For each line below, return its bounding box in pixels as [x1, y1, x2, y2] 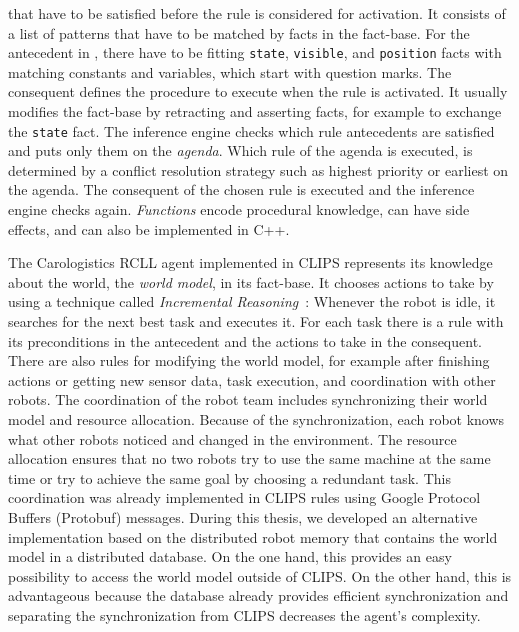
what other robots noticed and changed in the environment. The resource [8, 428, 457, 449]
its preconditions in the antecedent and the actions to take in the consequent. [8, 330, 482, 351]
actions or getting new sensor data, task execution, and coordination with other [8, 369, 496, 390]
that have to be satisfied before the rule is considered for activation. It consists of [8, 3, 506, 23]
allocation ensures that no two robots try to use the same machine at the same [8, 448, 491, 469]
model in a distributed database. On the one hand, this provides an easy [8, 546, 452, 567]
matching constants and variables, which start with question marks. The [8, 61, 452, 82]
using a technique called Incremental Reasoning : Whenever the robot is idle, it [8, 291, 496, 312]
